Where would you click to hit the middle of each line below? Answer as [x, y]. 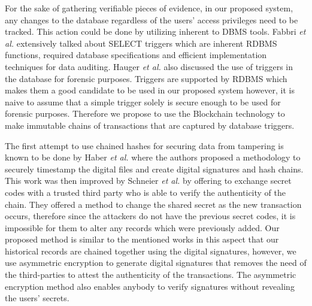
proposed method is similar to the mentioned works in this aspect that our [142, 239]
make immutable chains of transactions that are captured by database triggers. [150, 125]
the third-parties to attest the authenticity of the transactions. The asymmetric [151, 275]
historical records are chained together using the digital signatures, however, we [151, 251]
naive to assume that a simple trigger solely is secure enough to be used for [143, 102]
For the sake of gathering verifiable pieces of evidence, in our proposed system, [149, 8]
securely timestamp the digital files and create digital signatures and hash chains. [154, 169]
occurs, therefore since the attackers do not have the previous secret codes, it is [150, 216]
